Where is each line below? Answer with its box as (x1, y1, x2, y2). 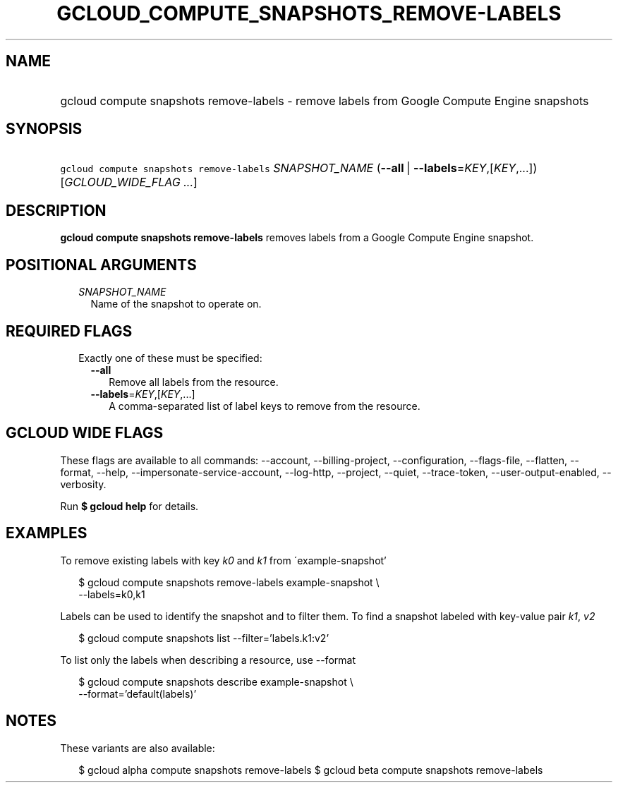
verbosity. (60, 478, 107, 490)
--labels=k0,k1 (78, 588, 145, 600)
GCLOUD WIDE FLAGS (6, 424, 164, 442)
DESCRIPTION (6, 201, 107, 219)
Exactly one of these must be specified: (78, 351, 262, 364)
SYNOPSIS (6, 120, 83, 138)
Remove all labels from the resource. (109, 375, 279, 388)
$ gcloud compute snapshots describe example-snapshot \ (78, 675, 353, 688)
